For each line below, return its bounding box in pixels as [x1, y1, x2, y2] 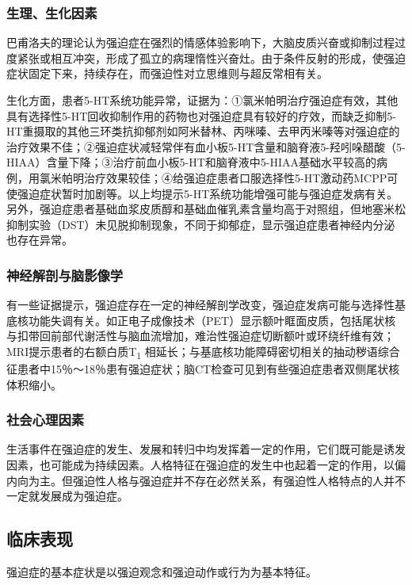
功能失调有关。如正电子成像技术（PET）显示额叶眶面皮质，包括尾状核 [28, 312, 396, 328]
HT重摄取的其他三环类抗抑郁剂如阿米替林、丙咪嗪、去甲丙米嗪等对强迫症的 [6, 123, 400, 140]
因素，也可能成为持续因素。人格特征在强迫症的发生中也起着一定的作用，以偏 [6, 457, 406, 473]
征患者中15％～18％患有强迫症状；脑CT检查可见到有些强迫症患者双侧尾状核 [6, 361, 400, 377]
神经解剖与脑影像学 [6, 265, 124, 285]
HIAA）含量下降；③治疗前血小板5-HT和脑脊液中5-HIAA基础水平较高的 [6, 154, 377, 170]
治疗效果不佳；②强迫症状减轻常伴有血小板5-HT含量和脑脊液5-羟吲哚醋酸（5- [6, 138, 406, 155]
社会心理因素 [6, 410, 85, 430]
